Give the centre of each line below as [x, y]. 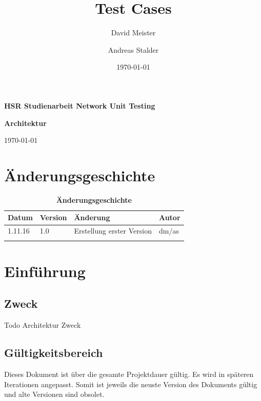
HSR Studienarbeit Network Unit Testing [80, 105]
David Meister [133, 33]
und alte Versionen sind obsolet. [54, 394]
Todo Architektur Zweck [43, 325]
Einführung [45, 271]
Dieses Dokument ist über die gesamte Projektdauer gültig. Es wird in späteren [129, 374]
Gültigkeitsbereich [54, 353]
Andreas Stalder [133, 49]
